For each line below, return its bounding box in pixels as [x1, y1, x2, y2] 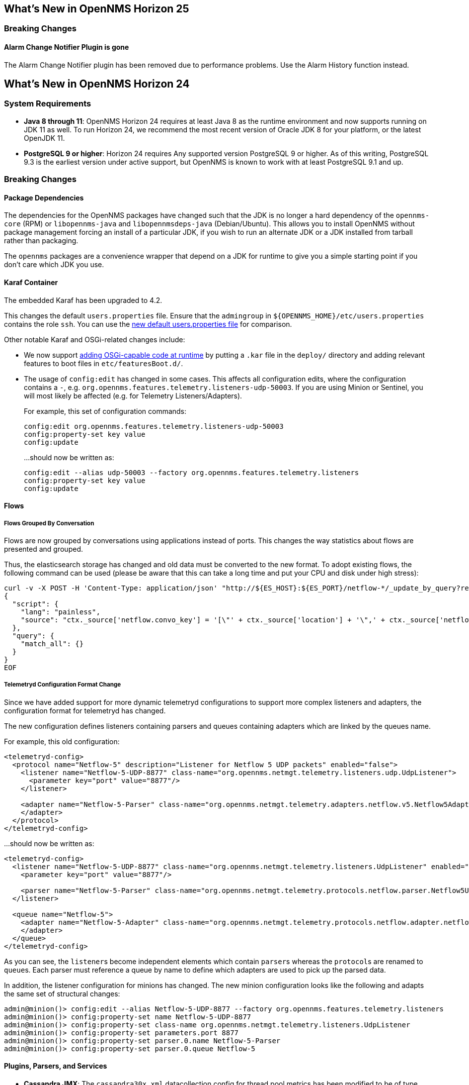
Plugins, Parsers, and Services [4, 1062, 107, 1071]
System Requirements [4, 99, 91, 109]
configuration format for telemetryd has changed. [4, 706, 166, 715]
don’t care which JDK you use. [4, 260, 104, 269]
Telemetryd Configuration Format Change [4, 681, 121, 689]
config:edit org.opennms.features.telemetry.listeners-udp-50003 [24, 422, 284, 430]
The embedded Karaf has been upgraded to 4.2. [4, 296, 162, 304]
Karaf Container [4, 278, 58, 287]
